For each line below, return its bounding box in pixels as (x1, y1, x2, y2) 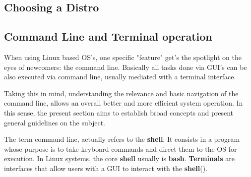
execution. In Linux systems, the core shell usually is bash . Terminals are (4, 153, 235, 164)
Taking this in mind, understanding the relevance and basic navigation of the (4, 88, 239, 98)
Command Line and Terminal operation (4, 29, 212, 44)
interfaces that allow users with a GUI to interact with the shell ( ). (4, 163, 208, 173)
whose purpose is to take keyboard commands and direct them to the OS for (4, 143, 237, 154)
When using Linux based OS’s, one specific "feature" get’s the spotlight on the (4, 52, 242, 62)
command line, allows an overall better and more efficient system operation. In (4, 98, 243, 108)
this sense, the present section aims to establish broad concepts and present (4, 107, 234, 118)
